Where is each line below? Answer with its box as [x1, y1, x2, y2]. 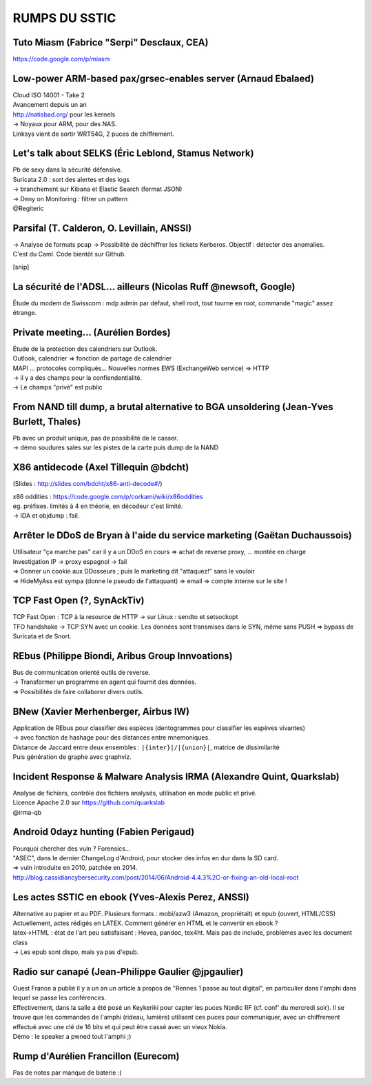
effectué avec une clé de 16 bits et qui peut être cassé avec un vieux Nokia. [12, 1022, 227, 1031]
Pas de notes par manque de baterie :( [12, 1068, 122, 1077]
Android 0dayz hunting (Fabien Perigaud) [12, 826, 195, 838]
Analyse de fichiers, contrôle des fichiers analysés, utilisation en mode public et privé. [12, 789, 258, 797]
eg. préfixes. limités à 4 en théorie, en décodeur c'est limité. [12, 502, 183, 510]
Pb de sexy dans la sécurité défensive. [12, 165, 123, 174]
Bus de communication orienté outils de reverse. [12, 669, 151, 677]
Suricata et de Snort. [12, 632, 72, 640]
